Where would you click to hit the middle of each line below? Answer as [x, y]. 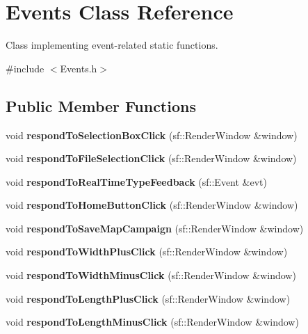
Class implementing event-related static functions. [112, 45]
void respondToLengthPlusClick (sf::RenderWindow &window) [148, 298]
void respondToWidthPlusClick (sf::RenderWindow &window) [147, 252]
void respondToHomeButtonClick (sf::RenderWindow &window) [152, 205]
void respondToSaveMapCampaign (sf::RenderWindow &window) [155, 228]
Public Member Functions [101, 105]
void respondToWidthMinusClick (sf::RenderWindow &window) [151, 275]
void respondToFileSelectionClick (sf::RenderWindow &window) [151, 158]
